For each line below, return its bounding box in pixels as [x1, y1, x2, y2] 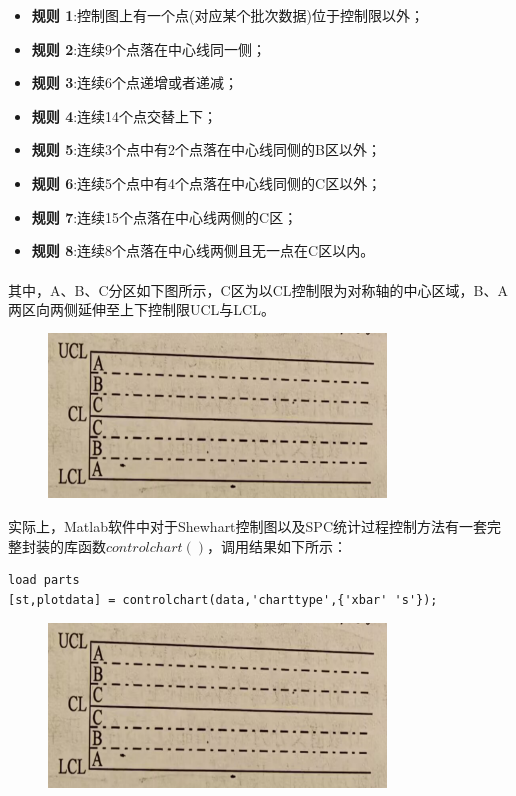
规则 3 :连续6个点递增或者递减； [31, 72, 239, 93]
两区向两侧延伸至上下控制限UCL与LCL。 [8, 298, 275, 319]
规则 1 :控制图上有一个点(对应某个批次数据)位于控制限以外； [31, 5, 425, 25]
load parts [8, 573, 80, 588]
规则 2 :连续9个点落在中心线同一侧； [31, 38, 267, 59]
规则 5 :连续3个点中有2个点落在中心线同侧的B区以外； [31, 139, 382, 160]
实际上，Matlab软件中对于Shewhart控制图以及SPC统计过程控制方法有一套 [8, 516, 487, 537]
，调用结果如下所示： [207, 535, 348, 556]
